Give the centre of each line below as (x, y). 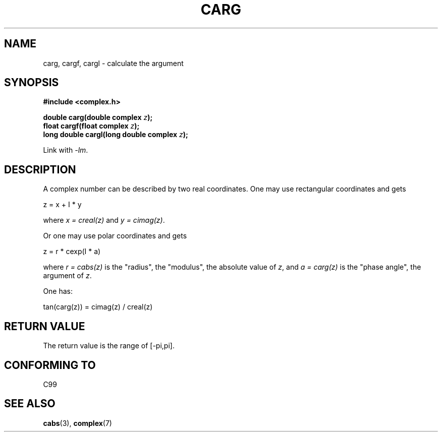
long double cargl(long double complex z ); (116, 135)
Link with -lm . (66, 150)
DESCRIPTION (40, 169)
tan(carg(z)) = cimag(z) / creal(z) (98, 307)
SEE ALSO (30, 404)
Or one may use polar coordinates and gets (115, 236)
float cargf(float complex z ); (91, 126)
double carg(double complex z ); (98, 117)
